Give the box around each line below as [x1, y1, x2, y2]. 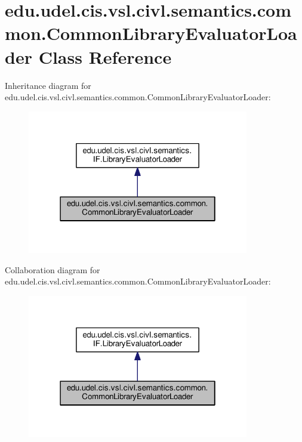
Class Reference [38, 44, 172, 69]
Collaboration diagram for [5, 263, 100, 276]
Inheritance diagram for [5, 79, 91, 91]
